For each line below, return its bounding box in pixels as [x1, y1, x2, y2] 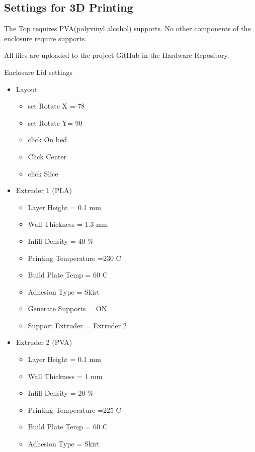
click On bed [28, 134, 67, 145]
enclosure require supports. [4, 33, 87, 43]
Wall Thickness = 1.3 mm [28, 219, 108, 229]
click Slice [28, 168, 58, 178]
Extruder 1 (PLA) [16, 185, 72, 196]
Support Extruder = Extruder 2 [28, 320, 127, 330]
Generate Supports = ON [28, 303, 107, 314]
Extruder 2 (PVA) [16, 337, 72, 347]
